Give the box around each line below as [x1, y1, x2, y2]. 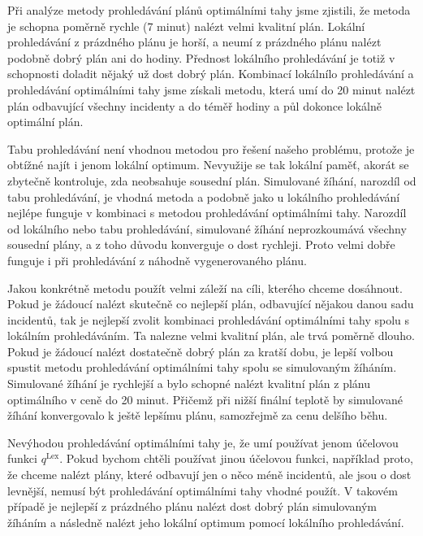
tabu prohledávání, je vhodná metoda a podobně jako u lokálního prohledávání [7, 188, 400, 205]
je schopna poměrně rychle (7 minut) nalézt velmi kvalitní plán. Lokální [7, 17, 365, 34]
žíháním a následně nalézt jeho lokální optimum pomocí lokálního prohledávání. [7, 513, 404, 530]
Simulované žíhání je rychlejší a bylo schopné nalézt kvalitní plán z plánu [7, 375, 371, 392]
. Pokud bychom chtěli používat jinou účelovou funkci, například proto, [59, 450, 413, 467]
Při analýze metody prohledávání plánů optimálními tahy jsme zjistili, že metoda [7, 2, 411, 18]
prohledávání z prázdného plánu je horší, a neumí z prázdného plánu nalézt [7, 33, 382, 50]
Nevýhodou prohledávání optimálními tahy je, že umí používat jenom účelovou [7, 434, 399, 451]
